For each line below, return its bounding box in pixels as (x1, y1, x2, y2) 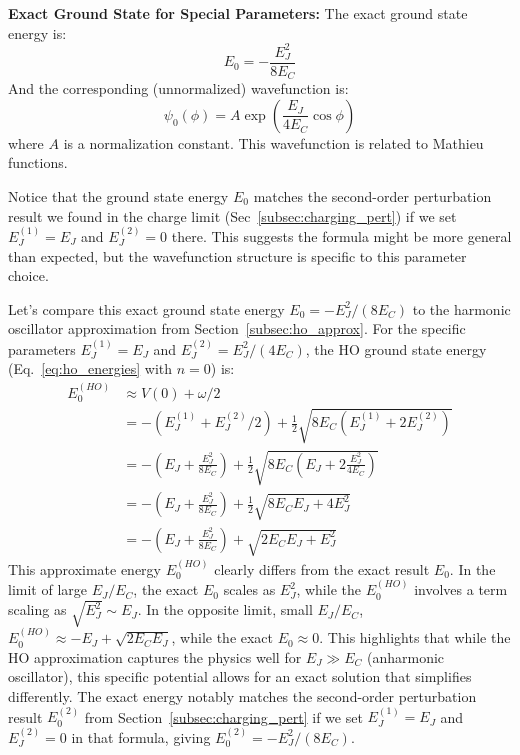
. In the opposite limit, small (137, 599, 313, 620)
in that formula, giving (71, 726, 211, 747)
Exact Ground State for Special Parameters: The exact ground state (8, 3, 468, 23)
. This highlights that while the (319, 627, 511, 648)
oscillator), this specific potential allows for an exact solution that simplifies (8, 666, 472, 687)
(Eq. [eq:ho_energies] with (8, 358, 173, 379)
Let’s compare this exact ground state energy (8, 298, 285, 319)
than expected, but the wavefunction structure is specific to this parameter (8, 245, 467, 266)
